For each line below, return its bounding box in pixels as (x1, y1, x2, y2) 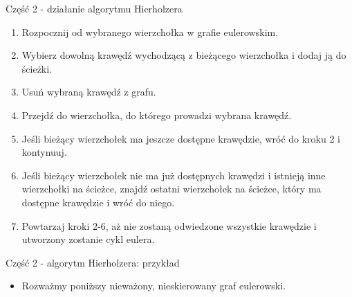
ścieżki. (21, 61, 53, 75)
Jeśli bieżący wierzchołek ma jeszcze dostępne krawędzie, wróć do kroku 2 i (21, 131, 340, 145)
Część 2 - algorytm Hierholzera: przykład (6, 255, 180, 269)
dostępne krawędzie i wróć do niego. (21, 195, 175, 209)
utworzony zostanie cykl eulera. (21, 232, 155, 246)
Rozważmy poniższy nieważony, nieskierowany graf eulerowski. (21, 278, 286, 293)
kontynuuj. (21, 145, 67, 159)
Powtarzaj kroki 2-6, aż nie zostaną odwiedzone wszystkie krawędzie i (21, 218, 317, 233)
